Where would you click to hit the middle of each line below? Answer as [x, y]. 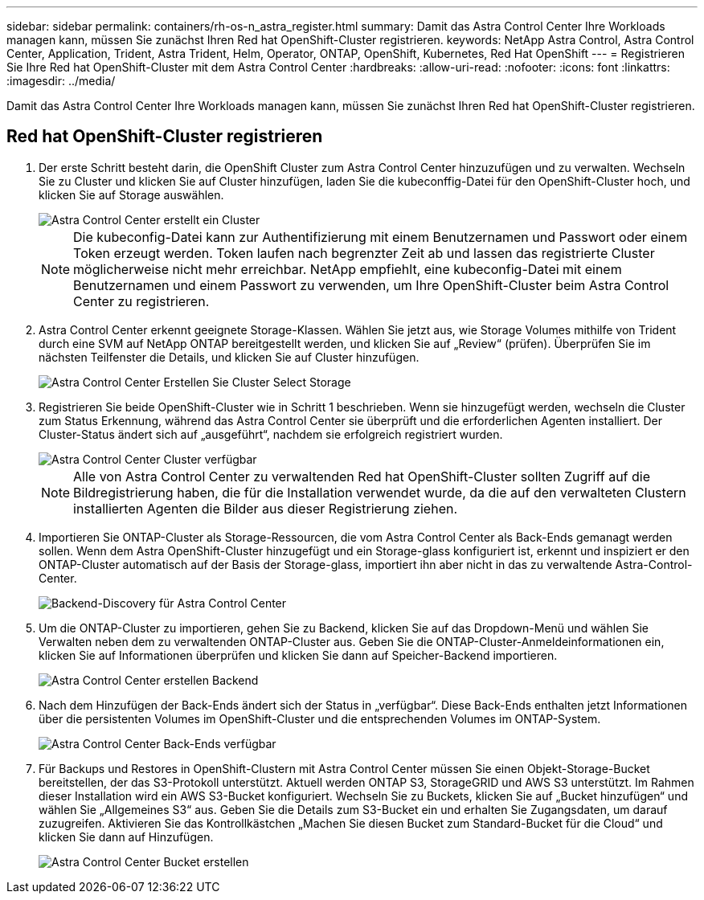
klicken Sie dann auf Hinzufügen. [126, 837]
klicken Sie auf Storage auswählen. [131, 194]
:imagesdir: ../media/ [61, 81]
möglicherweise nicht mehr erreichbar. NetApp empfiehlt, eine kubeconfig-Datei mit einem [348, 269]
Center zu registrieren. [141, 301]
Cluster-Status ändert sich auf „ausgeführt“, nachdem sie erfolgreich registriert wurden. [271, 434]
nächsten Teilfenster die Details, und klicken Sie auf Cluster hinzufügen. [229, 357]
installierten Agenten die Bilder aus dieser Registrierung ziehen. [266, 508]
